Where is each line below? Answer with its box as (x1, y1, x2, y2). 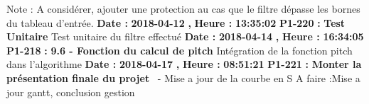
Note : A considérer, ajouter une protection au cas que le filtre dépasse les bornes (6, 1, 360, 16)
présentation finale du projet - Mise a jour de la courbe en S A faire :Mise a (6, 70, 360, 85)
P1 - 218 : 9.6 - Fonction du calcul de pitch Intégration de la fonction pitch (6, 42, 353, 57)
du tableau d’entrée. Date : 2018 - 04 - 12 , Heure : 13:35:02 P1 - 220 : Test (6, 15, 346, 30)
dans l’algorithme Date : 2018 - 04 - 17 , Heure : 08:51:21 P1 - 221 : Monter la (6, 57, 362, 71)
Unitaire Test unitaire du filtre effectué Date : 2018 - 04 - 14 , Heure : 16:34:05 (6, 29, 364, 44)
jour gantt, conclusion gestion (6, 84, 135, 99)
